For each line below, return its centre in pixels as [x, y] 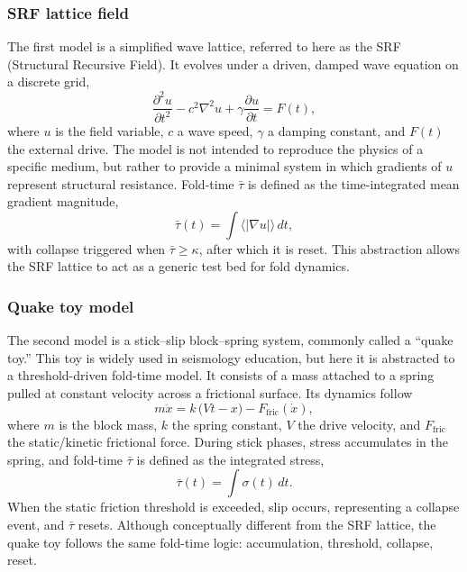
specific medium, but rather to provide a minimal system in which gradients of [224, 166]
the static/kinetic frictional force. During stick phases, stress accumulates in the [228, 442]
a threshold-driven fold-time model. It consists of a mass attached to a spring [221, 375]
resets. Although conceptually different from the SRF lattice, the [257, 525]
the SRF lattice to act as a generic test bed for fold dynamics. [179, 266]
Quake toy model [71, 306]
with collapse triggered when [87, 248]
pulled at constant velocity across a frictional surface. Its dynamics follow [210, 393]
